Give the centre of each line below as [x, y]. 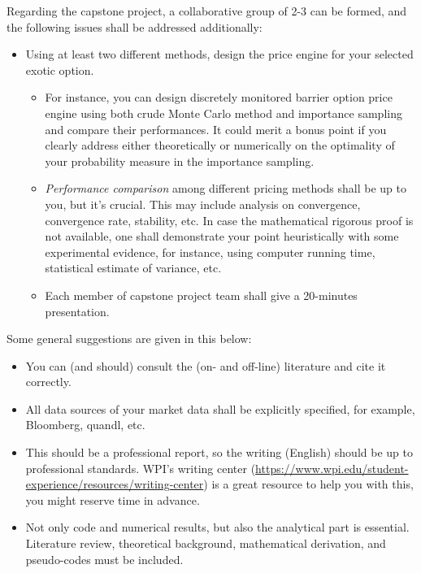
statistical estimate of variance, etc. [133, 268]
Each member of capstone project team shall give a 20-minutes [201, 295]
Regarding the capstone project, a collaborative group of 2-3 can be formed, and [207, 11]
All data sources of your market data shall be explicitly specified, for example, [220, 408]
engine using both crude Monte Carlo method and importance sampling [224, 113]
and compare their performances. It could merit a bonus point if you [216, 129]
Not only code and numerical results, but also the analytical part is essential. [217, 527]
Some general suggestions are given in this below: [129, 339]
